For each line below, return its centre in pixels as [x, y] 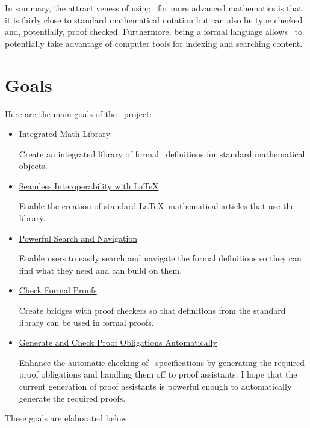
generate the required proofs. [72, 398]
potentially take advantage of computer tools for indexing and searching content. [154, 43]
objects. [33, 166]
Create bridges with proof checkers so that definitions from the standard [152, 310]
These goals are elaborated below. [67, 418]
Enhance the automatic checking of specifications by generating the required [162, 362]
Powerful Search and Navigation [78, 238]
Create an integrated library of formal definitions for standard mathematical [162, 154]
